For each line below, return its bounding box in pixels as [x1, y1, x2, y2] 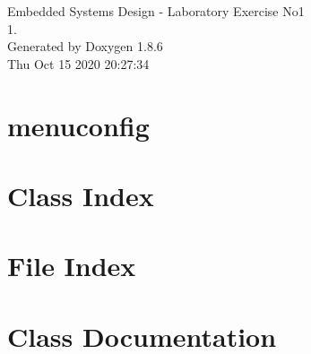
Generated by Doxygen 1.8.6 [7, 37, 163, 56]
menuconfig [7, 107, 150, 143]
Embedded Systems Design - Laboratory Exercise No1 [7, 2, 305, 20]
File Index [7, 247, 136, 284]
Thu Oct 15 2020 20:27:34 [7, 54, 150, 73]
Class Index [7, 177, 154, 213]
